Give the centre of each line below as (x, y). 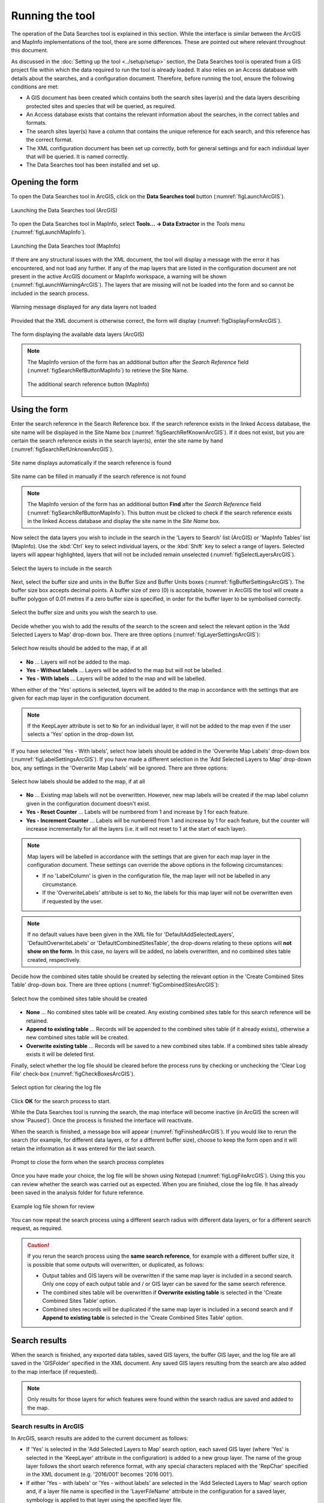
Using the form (40, 410)
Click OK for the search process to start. (61, 1101)
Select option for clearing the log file (56, 1088)
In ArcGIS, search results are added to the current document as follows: (100, 1438)
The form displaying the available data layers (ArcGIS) (78, 334)
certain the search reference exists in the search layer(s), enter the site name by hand (117, 441)
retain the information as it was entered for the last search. (83, 1148)
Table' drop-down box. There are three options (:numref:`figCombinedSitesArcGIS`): (115, 985)
